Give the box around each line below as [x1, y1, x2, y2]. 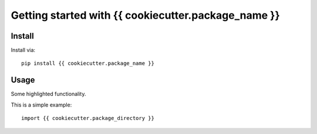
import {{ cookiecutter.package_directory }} [21, 115, 155, 122]
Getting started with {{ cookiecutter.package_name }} [11, 9, 280, 22]
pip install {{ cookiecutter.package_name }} [21, 60, 155, 67]
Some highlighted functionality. [11, 91, 86, 98]
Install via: [11, 47, 35, 54]
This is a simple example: [11, 101, 72, 108]
